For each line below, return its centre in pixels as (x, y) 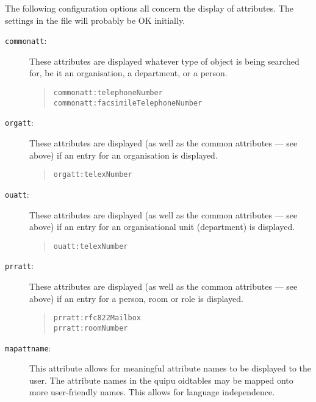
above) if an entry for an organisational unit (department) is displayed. (162, 227)
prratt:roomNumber (91, 328)
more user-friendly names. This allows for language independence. (152, 392)
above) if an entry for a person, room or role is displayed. (136, 298)
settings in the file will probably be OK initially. (95, 20)
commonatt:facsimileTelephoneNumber (128, 103)
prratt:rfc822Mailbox (97, 318)
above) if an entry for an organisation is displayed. (124, 155)
